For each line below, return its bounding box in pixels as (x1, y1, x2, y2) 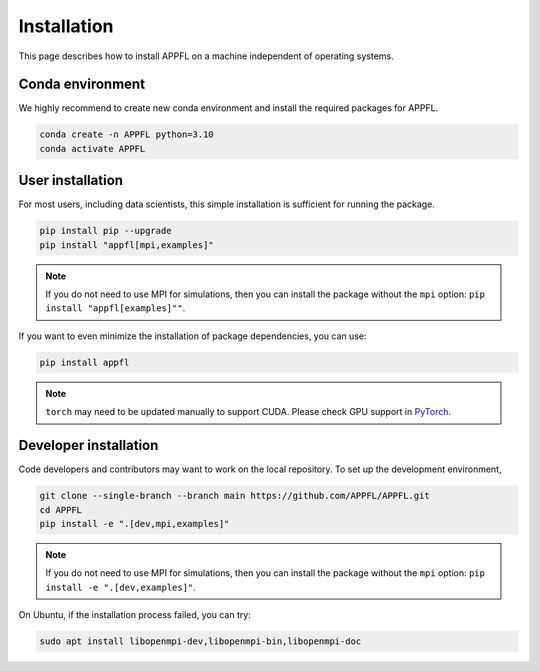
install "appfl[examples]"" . (45, 302, 186, 314)
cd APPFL (39, 504, 83, 515)
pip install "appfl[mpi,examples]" (39, 239, 214, 250)
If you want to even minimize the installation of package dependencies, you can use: (18, 330, 367, 342)
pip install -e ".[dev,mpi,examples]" (39, 518, 230, 529)
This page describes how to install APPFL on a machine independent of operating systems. (18, 50, 394, 62)
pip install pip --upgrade (39, 225, 172, 237)
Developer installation (18, 437, 159, 454)
